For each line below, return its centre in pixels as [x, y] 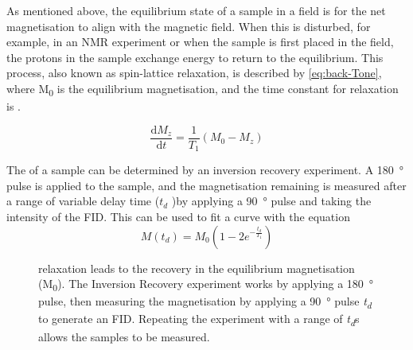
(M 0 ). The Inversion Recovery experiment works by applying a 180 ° [206, 284]
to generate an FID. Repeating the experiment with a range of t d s [199, 320]
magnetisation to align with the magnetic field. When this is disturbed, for [189, 26]
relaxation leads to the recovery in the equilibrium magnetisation [197, 268]
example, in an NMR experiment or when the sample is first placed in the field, [200, 42]
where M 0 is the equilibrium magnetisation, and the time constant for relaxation [203, 89]
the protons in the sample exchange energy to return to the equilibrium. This [195, 57]
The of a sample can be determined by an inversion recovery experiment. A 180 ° [205, 170]
